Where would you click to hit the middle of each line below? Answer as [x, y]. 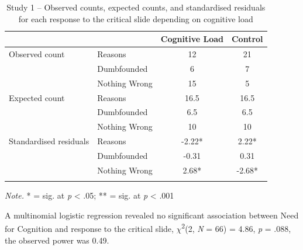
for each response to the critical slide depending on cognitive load [136, 18]
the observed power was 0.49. [57, 240]
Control [247, 39]
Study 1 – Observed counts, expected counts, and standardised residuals [136, 7]
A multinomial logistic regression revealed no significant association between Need [152, 215]
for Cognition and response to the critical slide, [89, 228]
